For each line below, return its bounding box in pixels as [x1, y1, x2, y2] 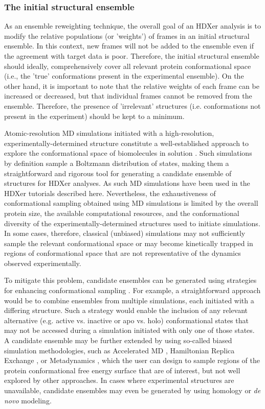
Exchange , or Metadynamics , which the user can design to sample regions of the [4, 355, 260, 366]
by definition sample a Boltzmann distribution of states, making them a [4, 157, 229, 168]
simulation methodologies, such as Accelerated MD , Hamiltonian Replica [4, 345, 235, 355]
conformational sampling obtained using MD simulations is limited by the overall [4, 198, 258, 208]
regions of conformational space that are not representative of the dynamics [4, 248, 241, 258]
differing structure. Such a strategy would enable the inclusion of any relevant [4, 305, 248, 316]
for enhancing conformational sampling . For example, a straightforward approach [4, 285, 261, 296]
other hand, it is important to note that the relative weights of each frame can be [4, 80, 259, 91]
